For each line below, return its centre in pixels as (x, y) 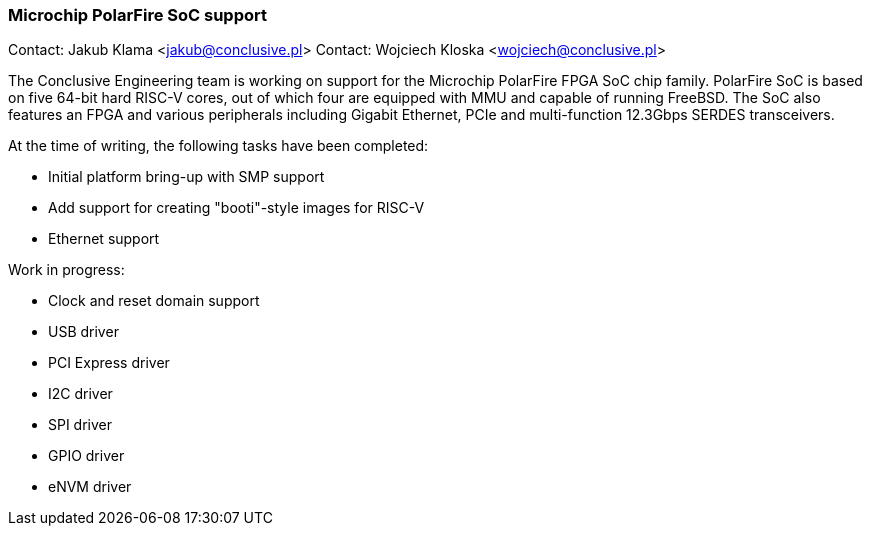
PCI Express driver (109, 363)
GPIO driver (86, 456)
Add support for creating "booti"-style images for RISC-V (236, 208)
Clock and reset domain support (154, 301)
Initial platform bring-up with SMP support (186, 177)
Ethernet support (104, 239)
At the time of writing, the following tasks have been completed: (218, 146)
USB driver (83, 332)
